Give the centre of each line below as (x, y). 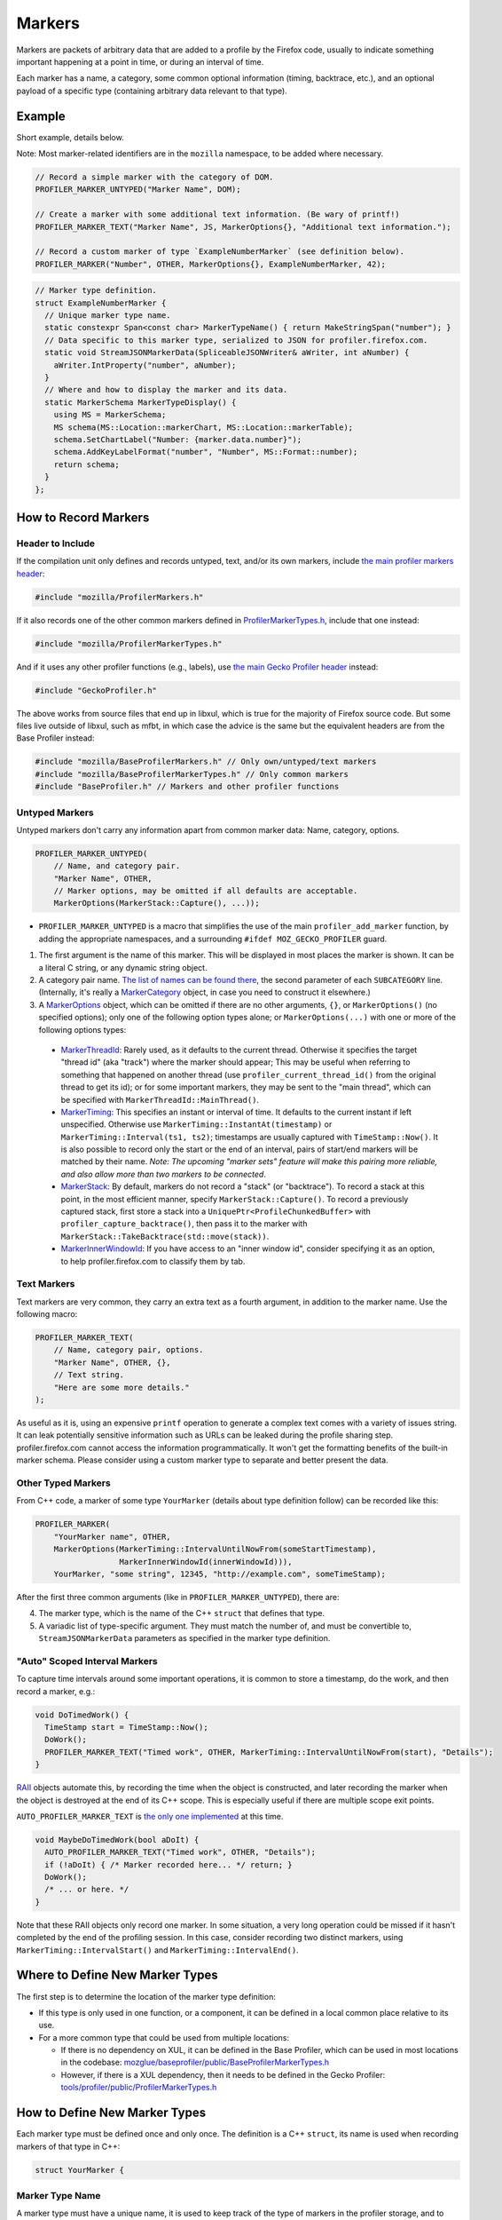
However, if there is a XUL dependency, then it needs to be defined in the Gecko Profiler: (223, 2074)
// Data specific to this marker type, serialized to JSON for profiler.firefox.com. (236, 340)
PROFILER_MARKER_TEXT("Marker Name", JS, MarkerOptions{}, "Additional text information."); (243, 227)
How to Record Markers (83, 517)
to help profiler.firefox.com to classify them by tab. (153, 1261)
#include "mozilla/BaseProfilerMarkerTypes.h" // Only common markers (192, 774)
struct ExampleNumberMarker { (101, 303)
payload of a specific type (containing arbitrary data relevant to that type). (152, 91)
